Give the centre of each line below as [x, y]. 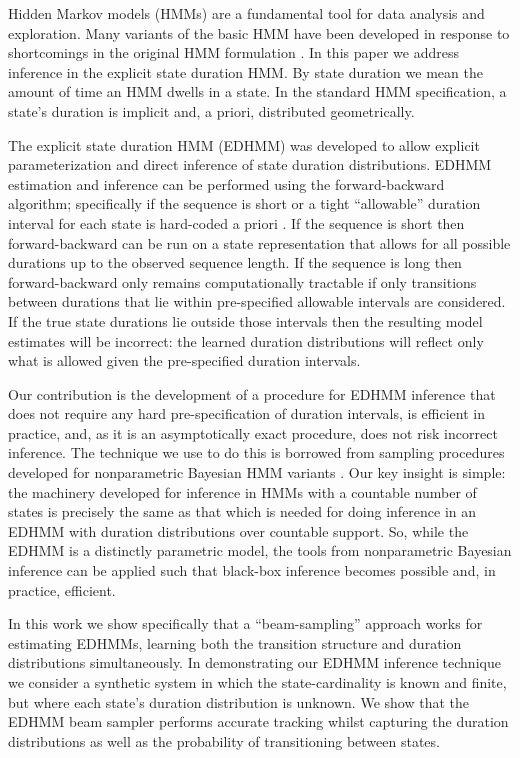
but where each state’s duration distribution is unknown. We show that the [238, 701]
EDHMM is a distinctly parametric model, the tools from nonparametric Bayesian [260, 550]
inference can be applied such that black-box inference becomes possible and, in [252, 570]
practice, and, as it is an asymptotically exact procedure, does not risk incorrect [253, 432]
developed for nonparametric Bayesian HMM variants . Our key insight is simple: [257, 472]
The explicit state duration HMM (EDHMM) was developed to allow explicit [244, 144]
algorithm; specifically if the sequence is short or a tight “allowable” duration [244, 203]
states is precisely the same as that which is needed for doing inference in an [242, 511]
